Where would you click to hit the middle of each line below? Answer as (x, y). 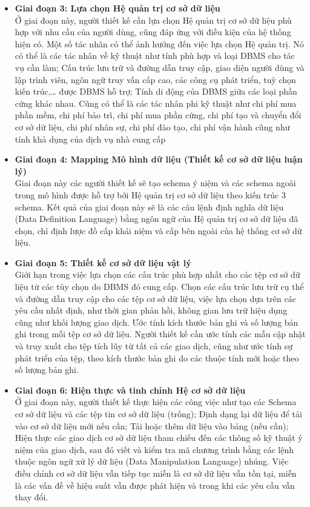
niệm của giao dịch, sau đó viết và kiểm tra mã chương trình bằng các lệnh (154, 449)
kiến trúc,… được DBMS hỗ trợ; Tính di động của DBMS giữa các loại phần (156, 91)
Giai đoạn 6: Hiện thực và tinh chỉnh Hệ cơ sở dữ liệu (130, 390)
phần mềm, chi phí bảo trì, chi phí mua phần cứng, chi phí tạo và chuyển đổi (158, 115)
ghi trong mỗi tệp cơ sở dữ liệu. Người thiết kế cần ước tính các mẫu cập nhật (160, 334)
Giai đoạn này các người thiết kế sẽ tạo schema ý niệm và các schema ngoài (155, 183)
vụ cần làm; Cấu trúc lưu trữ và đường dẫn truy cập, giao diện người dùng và (160, 67)
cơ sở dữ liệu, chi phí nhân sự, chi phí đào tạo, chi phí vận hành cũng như (152, 126)
